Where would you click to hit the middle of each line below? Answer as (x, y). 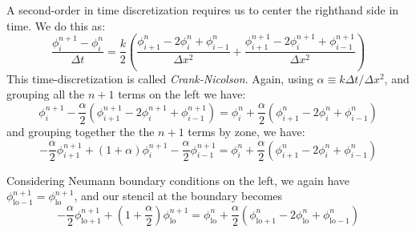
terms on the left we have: (182, 94)
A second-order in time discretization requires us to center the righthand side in (203, 10)
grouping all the (46, 94)
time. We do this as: (56, 25)
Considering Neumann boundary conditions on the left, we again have (178, 180)
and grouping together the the (81, 131)
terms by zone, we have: (246, 131)
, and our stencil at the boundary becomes (178, 196)
